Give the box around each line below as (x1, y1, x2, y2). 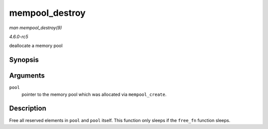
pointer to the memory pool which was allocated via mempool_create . (21, 91, 167, 97)
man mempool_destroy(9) (9, 25, 62, 31)
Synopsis (9, 56, 39, 64)
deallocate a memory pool (9, 43, 63, 49)
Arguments (9, 72, 45, 80)
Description (9, 104, 47, 113)
